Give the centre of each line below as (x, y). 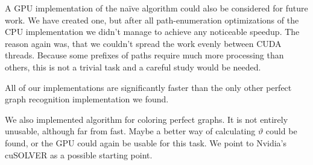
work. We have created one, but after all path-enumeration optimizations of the (152, 20)
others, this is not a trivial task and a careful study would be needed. (133, 67)
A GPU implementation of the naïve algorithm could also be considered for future (156, 8)
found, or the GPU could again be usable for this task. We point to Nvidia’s (146, 142)
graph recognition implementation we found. (87, 99)
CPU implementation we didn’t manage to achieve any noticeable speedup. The (152, 32)
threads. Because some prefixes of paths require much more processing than (144, 55)
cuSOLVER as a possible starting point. (79, 154)
